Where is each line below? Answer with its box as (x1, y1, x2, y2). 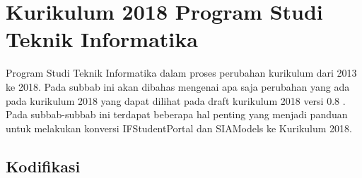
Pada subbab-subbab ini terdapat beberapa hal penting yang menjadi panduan (6, 107, 348, 122)
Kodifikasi (6, 155, 81, 177)
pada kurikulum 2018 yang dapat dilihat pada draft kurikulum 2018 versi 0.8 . (6, 93, 346, 108)
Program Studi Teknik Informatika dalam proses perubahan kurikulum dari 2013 (6, 65, 357, 80)
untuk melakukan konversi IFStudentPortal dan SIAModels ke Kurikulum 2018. (6, 120, 352, 135)
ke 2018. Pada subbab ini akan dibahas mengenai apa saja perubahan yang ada (6, 79, 350, 94)
